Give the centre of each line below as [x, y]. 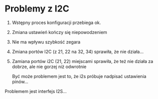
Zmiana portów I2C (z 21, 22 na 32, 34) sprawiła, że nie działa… [78, 51]
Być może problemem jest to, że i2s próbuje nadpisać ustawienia [79, 76]
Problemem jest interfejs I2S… [36, 91]
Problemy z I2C [37, 9]
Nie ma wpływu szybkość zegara [46, 42]
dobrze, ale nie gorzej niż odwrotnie [49, 66]
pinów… [20, 81]
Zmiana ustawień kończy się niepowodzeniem [59, 32]
